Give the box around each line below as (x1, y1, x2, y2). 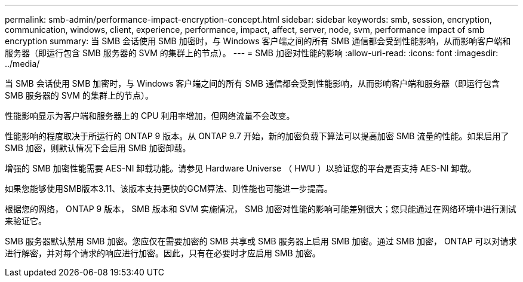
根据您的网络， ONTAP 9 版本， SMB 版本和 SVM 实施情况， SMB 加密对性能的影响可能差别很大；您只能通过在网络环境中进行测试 (5, 204, 516, 214)
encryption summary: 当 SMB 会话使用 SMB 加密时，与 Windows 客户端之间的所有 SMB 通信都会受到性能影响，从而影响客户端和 (5, 36, 511, 46)
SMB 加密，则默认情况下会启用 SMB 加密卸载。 (5, 143, 191, 153)
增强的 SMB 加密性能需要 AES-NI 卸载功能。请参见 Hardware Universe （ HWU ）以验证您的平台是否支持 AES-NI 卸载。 (5, 163, 476, 173)
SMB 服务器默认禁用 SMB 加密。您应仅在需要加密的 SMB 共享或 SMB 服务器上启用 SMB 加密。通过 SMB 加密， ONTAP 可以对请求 (5, 236, 517, 246)
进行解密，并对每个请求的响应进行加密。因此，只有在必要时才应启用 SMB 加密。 (5, 248, 321, 258)
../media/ (5, 59, 40, 69)
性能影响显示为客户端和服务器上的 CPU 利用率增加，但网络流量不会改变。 (5, 111, 295, 121)
